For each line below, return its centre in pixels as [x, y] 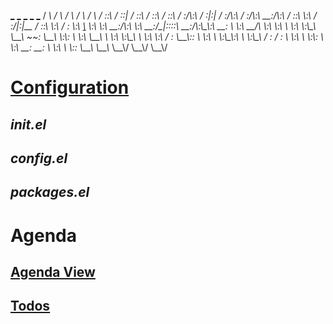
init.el [28, 124]
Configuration [70, 87]
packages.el [50, 192]
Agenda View [53, 271]
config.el [39, 158]
